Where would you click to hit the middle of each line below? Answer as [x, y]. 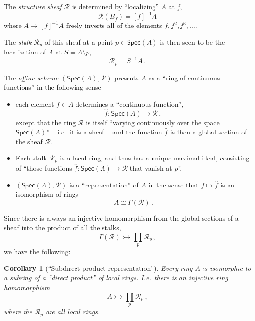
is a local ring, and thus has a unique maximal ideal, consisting [155, 158]
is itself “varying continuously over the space [153, 122]
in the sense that [173, 184]
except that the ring [46, 122]
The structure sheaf [33, 6]
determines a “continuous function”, [130, 103]
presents [127, 77]
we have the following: [37, 252]
